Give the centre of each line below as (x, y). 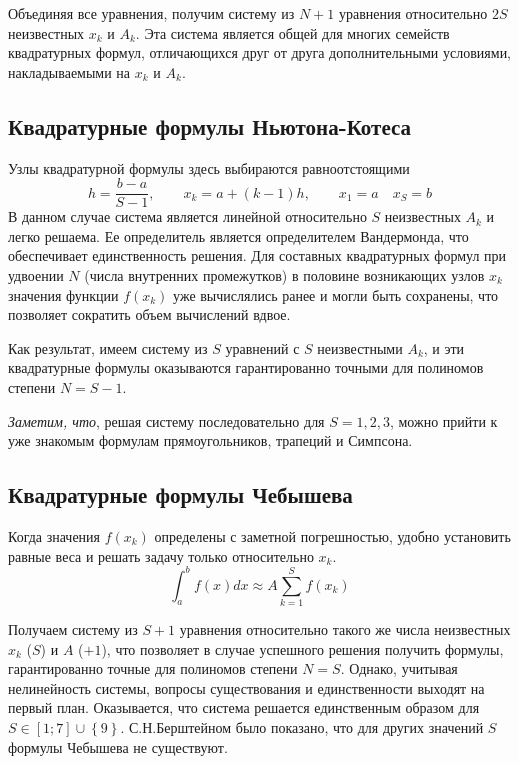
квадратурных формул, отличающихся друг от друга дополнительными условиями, (260, 52)
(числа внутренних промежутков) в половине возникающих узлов (284, 275)
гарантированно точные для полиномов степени (153, 668)
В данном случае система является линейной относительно (187, 216)
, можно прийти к (443, 420)
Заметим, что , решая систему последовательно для (166, 420)
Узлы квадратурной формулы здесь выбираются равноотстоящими (209, 167)
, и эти (444, 347)
